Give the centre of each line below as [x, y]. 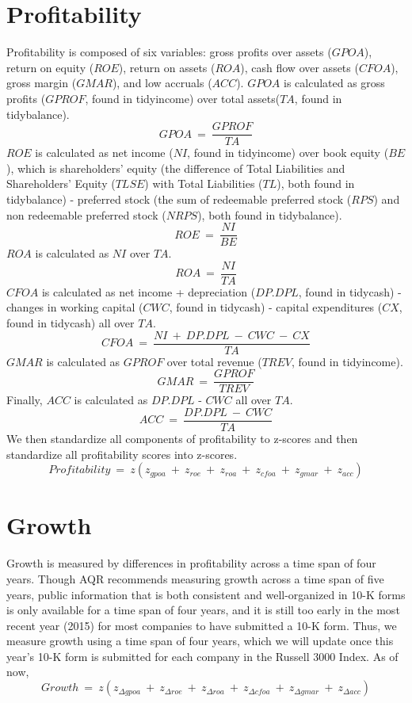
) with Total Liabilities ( [204, 183]
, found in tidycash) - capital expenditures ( [276, 307]
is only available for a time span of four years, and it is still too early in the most [203, 610]
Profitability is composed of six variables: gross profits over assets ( [169, 52]
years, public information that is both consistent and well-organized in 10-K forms [206, 594]
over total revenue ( [214, 361]
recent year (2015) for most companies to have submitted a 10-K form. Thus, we [202, 625]
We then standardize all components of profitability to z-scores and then [182, 438]
